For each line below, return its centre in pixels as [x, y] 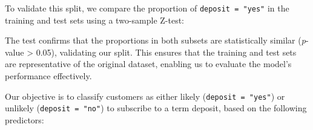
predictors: [25, 119]
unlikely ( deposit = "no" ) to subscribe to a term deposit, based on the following [156, 108]
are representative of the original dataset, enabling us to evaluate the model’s [148, 64]
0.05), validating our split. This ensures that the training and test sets [166, 52]
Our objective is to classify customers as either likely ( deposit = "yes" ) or [145, 96]
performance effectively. [48, 76]
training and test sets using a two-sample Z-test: [95, 20]
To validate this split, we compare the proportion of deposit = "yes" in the [147, 8]
